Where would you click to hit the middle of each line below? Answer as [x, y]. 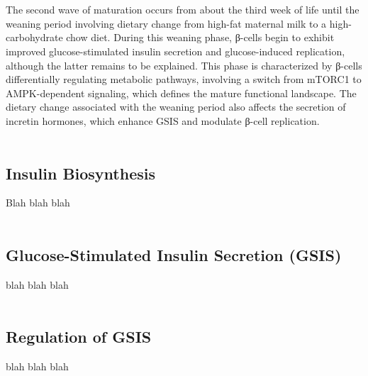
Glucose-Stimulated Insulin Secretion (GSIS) [174, 254]
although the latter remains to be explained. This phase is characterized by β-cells [184, 65]
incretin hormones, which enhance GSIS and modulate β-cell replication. [163, 120]
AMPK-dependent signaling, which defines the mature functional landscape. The [181, 93]
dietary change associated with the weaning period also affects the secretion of [176, 107]
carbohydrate [34, 37]
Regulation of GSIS [79, 337]
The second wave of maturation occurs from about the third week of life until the [183, 10]
